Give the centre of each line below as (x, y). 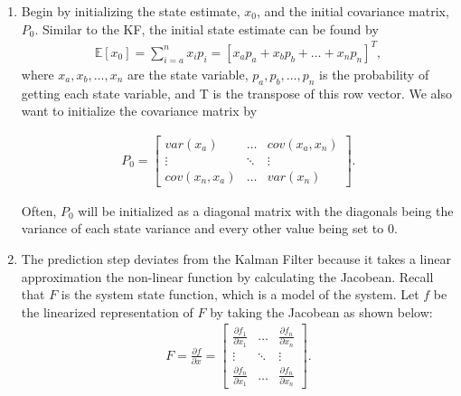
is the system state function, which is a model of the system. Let (240, 294)
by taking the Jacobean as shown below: (321, 311)
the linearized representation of (107, 311)
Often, (39, 210)
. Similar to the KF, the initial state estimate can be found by (207, 28)
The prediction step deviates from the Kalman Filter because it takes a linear (236, 259)
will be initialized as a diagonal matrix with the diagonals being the (266, 210)
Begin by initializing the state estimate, (131, 11)
